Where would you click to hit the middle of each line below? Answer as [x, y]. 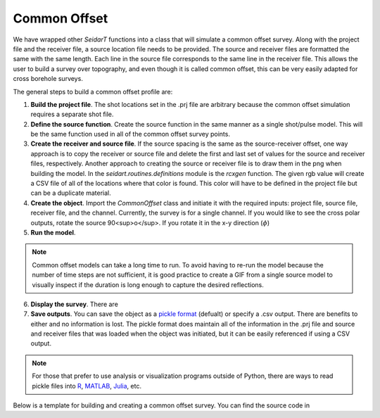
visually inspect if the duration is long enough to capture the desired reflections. [148, 284]
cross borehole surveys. [48, 79]
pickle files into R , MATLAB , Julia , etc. [87, 386]
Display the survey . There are [75, 304]
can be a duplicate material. [71, 193]
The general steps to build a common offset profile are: [93, 91]
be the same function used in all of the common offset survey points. [130, 134]
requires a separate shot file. [72, 114]
